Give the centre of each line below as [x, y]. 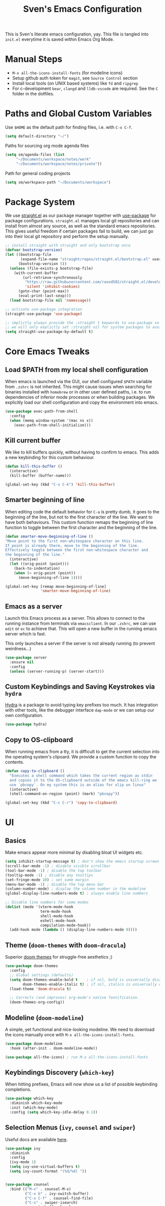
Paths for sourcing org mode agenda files [47, 146]
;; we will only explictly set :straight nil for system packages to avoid [84, 327]
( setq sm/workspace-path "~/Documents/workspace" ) [58, 182]
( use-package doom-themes [31, 966]
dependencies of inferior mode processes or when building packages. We [80, 397]
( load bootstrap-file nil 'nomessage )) [50, 300]
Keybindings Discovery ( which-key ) [60, 1072]
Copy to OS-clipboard [39, 739]
